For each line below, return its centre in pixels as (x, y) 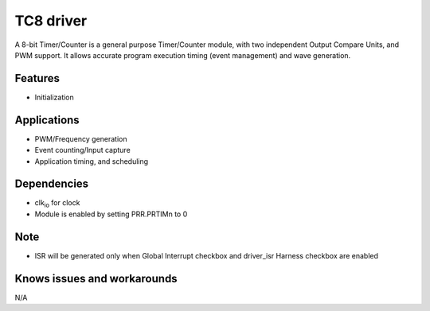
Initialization (55, 97)
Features (37, 78)
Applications (47, 120)
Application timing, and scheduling (92, 161)
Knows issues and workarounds (96, 278)
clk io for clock (57, 204)
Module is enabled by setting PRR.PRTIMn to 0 (111, 214)
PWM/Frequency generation (81, 138)
